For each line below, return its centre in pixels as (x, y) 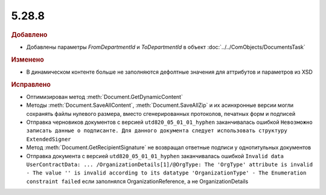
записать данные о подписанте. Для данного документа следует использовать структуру (157, 131)
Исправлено (31, 85)
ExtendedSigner (49, 139)
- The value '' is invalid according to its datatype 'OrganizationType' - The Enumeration (166, 173)
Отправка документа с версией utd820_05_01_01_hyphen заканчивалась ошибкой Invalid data (155, 156)
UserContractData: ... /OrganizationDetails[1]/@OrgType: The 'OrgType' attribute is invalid (170, 165)
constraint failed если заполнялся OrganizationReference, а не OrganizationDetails (137, 181)
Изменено (28, 59)
